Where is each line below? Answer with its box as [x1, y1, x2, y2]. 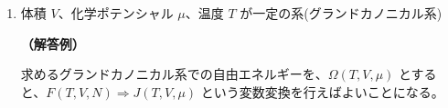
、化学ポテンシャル [58, 4, 174, 22]
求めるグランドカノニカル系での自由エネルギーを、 [20, 64, 328, 83]
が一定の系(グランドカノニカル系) [240, 4, 443, 22]
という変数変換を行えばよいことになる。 [200, 82, 444, 101]
